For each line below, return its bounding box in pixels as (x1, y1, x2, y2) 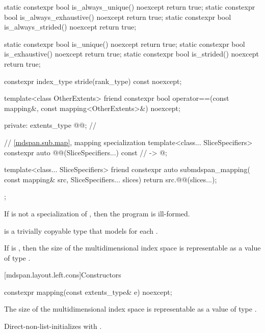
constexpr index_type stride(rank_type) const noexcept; (4, 75, 182, 86)
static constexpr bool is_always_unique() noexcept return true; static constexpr (4, 2, 255, 12)
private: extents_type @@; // (4, 120, 96, 130)
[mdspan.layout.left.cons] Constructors (4, 269, 121, 280)
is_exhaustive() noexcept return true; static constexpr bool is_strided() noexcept (4, 48, 259, 59)
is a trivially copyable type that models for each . (4, 225, 158, 236)
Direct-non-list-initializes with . (4, 321, 102, 331)
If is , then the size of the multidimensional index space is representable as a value (4, 242, 261, 253)
